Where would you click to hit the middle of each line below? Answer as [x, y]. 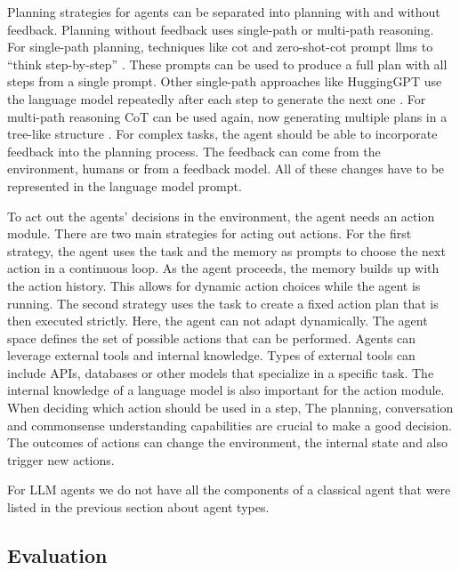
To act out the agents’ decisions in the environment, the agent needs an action [221, 216]
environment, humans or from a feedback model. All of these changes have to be [226, 169]
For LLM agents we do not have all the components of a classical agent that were [229, 490]
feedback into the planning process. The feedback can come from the [194, 151]
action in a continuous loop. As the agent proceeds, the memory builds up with [223, 268]
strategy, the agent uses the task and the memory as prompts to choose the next [226, 250]
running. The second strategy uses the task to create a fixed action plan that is [223, 303]
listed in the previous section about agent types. [138, 507]
